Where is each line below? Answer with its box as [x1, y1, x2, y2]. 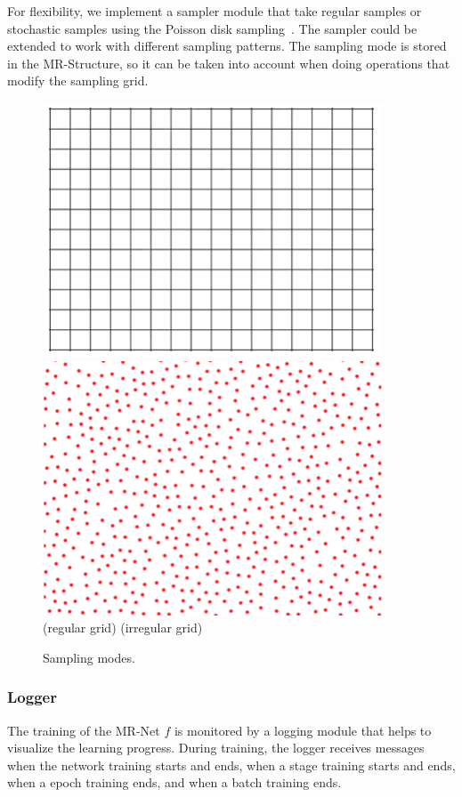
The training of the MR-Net [7, 721, 160, 739]
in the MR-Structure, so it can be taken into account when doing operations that [7, 53, 450, 72]
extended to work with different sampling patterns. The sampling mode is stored [7, 36, 447, 55]
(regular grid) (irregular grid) [43, 618, 203, 637]
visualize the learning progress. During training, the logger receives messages [7, 738, 425, 757]
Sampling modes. [43, 648, 135, 666]
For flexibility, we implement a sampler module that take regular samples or [7, 2, 422, 20]
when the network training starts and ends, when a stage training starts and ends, [7, 755, 456, 774]
